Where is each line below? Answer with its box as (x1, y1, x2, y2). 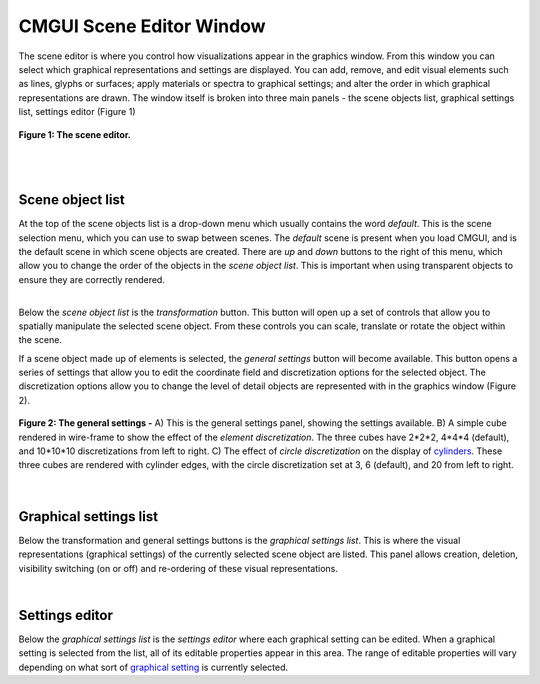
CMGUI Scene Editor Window (18, 15, 266, 37)
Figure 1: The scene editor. (18, 128, 132, 140)
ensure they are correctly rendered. (18, 273, 165, 285)
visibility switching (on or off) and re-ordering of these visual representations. (18, 562, 339, 574)
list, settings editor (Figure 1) (18, 106, 136, 118)
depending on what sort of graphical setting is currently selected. (18, 661, 289, 673)
